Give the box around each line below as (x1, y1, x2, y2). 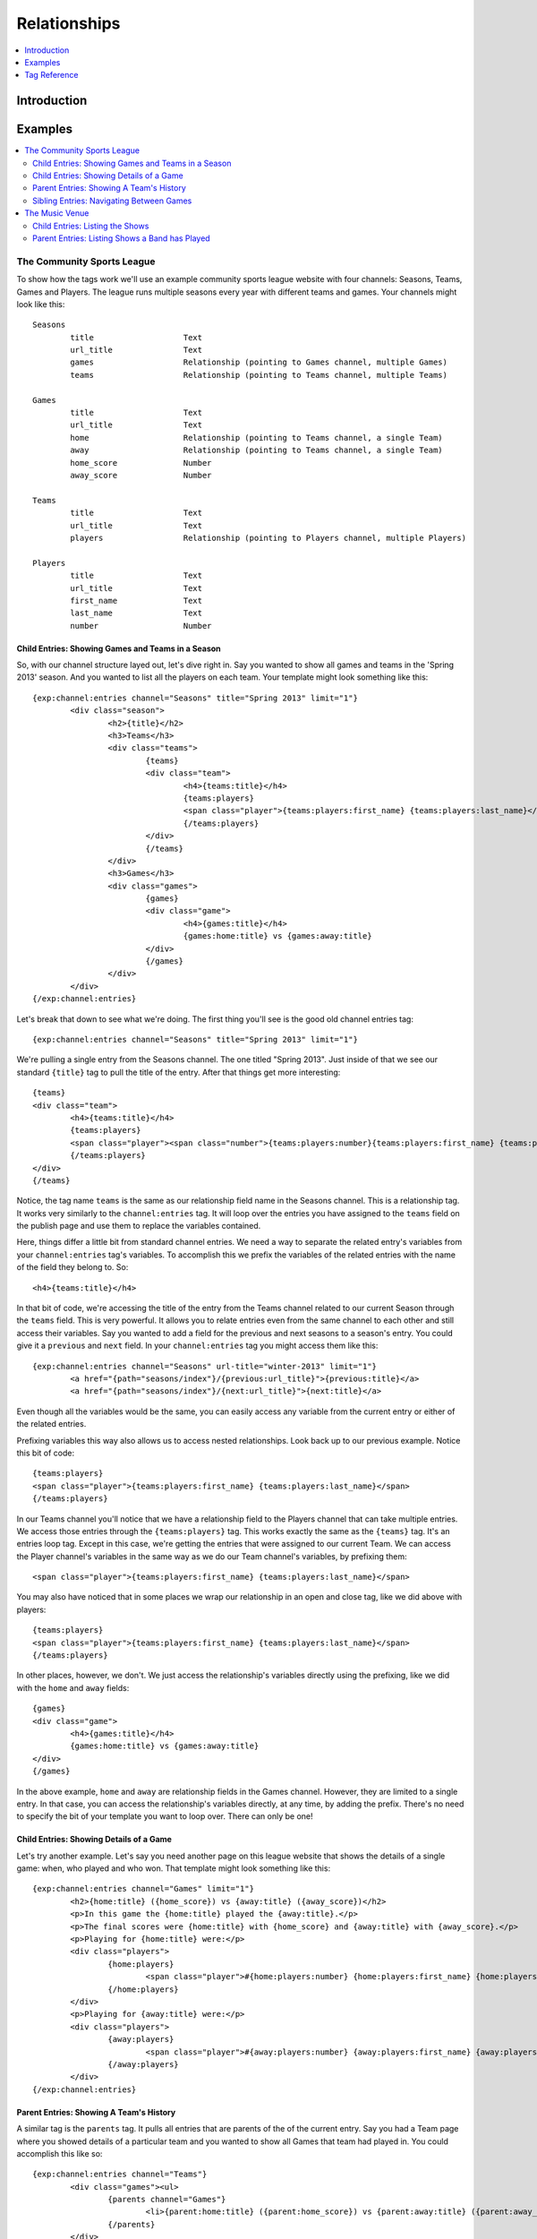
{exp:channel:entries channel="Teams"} (32, 2169, 208, 2180)
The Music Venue (24, 208, 89, 219)
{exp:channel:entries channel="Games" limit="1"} (32, 1883, 255, 1894)
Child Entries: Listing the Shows (32, 220, 149, 231)
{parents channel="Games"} (107, 2194, 226, 2205)
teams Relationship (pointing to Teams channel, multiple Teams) (70, 370, 447, 380)
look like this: (16, 298, 65, 309)
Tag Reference (24, 70, 79, 81)
